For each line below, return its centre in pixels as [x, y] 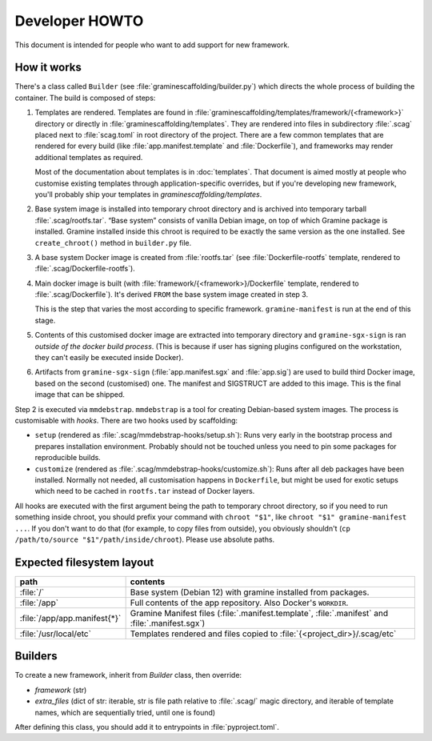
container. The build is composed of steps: [85, 98]
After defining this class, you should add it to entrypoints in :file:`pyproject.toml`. [147, 727]
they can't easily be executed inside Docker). [109, 358]
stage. [45, 320]
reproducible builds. [68, 458]
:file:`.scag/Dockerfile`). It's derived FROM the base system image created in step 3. [171, 294]
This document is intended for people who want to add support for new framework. [152, 45]
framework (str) [61, 690]
